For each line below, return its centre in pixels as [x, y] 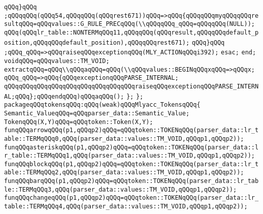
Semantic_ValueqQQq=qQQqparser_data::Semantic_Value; [97, 113]
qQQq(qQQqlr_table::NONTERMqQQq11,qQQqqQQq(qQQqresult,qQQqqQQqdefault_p [131, 32]
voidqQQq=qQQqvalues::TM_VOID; [57, 61]
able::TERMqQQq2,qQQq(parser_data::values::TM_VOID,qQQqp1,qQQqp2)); [124, 173]
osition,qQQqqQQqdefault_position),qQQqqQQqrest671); [97, 42]
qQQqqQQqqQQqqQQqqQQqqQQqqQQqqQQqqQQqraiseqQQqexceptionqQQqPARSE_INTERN [131, 86]
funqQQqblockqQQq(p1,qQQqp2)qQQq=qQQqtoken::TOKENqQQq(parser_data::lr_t [131, 164]
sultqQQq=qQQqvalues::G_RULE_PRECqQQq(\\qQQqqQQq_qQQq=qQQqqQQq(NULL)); [129, 24]
